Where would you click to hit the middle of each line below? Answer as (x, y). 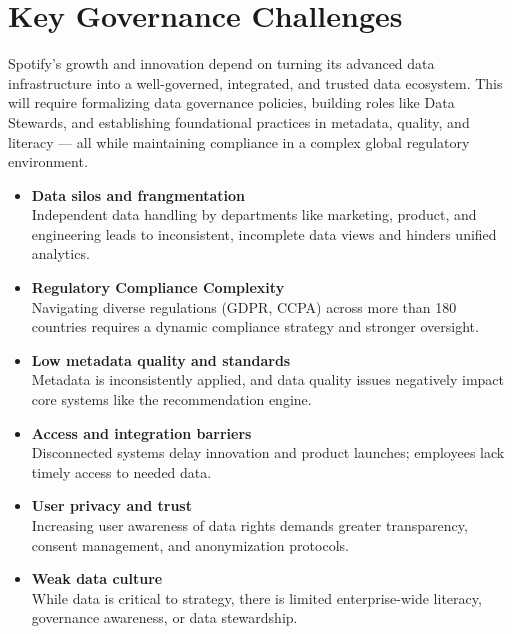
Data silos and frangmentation (138, 194)
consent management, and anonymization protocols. (190, 544)
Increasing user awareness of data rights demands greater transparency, (249, 525)
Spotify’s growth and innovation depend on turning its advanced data (221, 63)
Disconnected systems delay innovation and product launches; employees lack (268, 452)
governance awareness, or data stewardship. (164, 617)
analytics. (60, 253)
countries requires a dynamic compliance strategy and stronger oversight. (255, 326)
